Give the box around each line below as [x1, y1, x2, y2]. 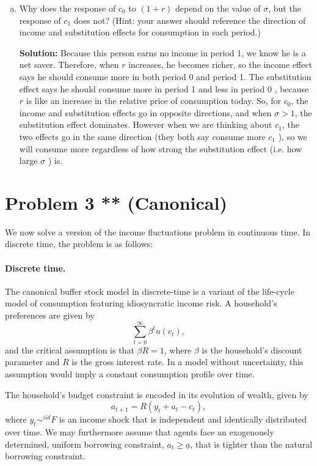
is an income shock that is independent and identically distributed [59, 413, 307, 426]
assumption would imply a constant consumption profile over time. [5, 367, 255, 380]
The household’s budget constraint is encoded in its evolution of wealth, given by [5, 388, 308, 401]
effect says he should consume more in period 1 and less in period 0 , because [19, 82, 309, 95]
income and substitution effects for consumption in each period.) [19, 26, 261, 39]
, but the [268, 2, 301, 14]
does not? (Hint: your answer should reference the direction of [73, 13, 306, 26]
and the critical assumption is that [5, 343, 134, 356]
